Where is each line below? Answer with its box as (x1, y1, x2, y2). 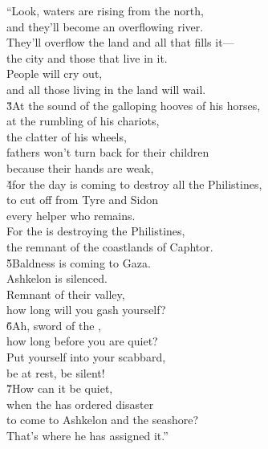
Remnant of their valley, (6, 285, 125, 302)
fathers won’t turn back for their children (6, 144, 209, 161)
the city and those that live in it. (6, 49, 168, 66)
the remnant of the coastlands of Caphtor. (6, 238, 213, 255)
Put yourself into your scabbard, (6, 349, 166, 365)
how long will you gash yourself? (6, 301, 166, 318)
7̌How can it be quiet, (6, 380, 113, 397)
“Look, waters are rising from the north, (6, 2, 204, 18)
